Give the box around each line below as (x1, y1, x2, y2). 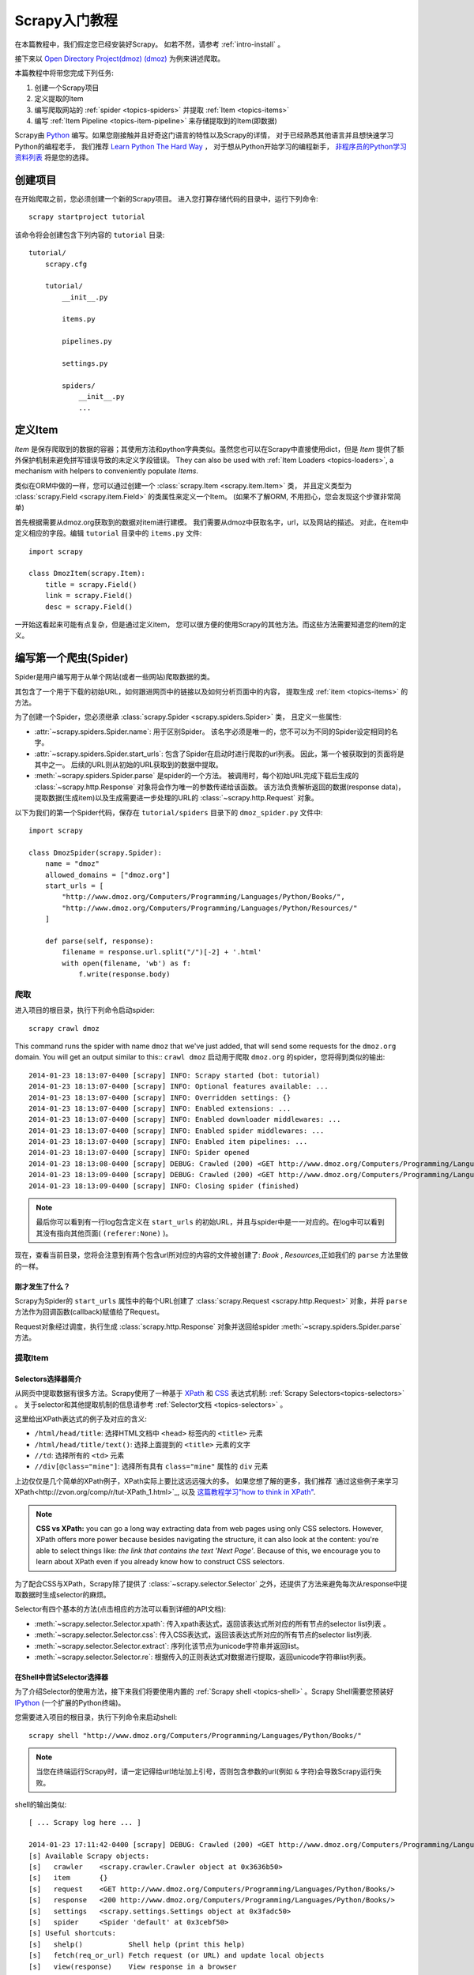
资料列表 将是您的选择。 (14, 152, 93, 162)
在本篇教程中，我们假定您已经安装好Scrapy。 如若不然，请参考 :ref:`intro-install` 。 (14, 39, 285, 49)
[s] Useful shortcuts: (28, 1928, 117, 1938)
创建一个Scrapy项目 (34, 83, 100, 92)
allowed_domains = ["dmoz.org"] (44, 870, 171, 879)
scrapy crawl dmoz (28, 1024, 100, 1033)
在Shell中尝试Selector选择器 (14, 1672, 108, 1682)
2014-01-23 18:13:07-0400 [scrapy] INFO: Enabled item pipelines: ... (28, 1138, 308, 1146)
